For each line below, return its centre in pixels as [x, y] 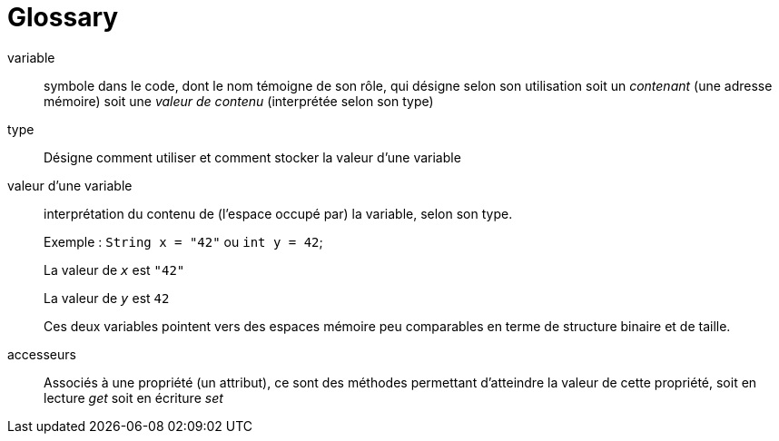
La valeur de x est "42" [114, 269]
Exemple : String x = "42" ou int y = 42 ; [183, 241]
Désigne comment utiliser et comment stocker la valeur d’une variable [252, 157]
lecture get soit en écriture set [133, 397]
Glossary [63, 17]
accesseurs [42, 354]
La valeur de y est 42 [107, 298]
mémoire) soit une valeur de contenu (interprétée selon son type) [239, 101]
